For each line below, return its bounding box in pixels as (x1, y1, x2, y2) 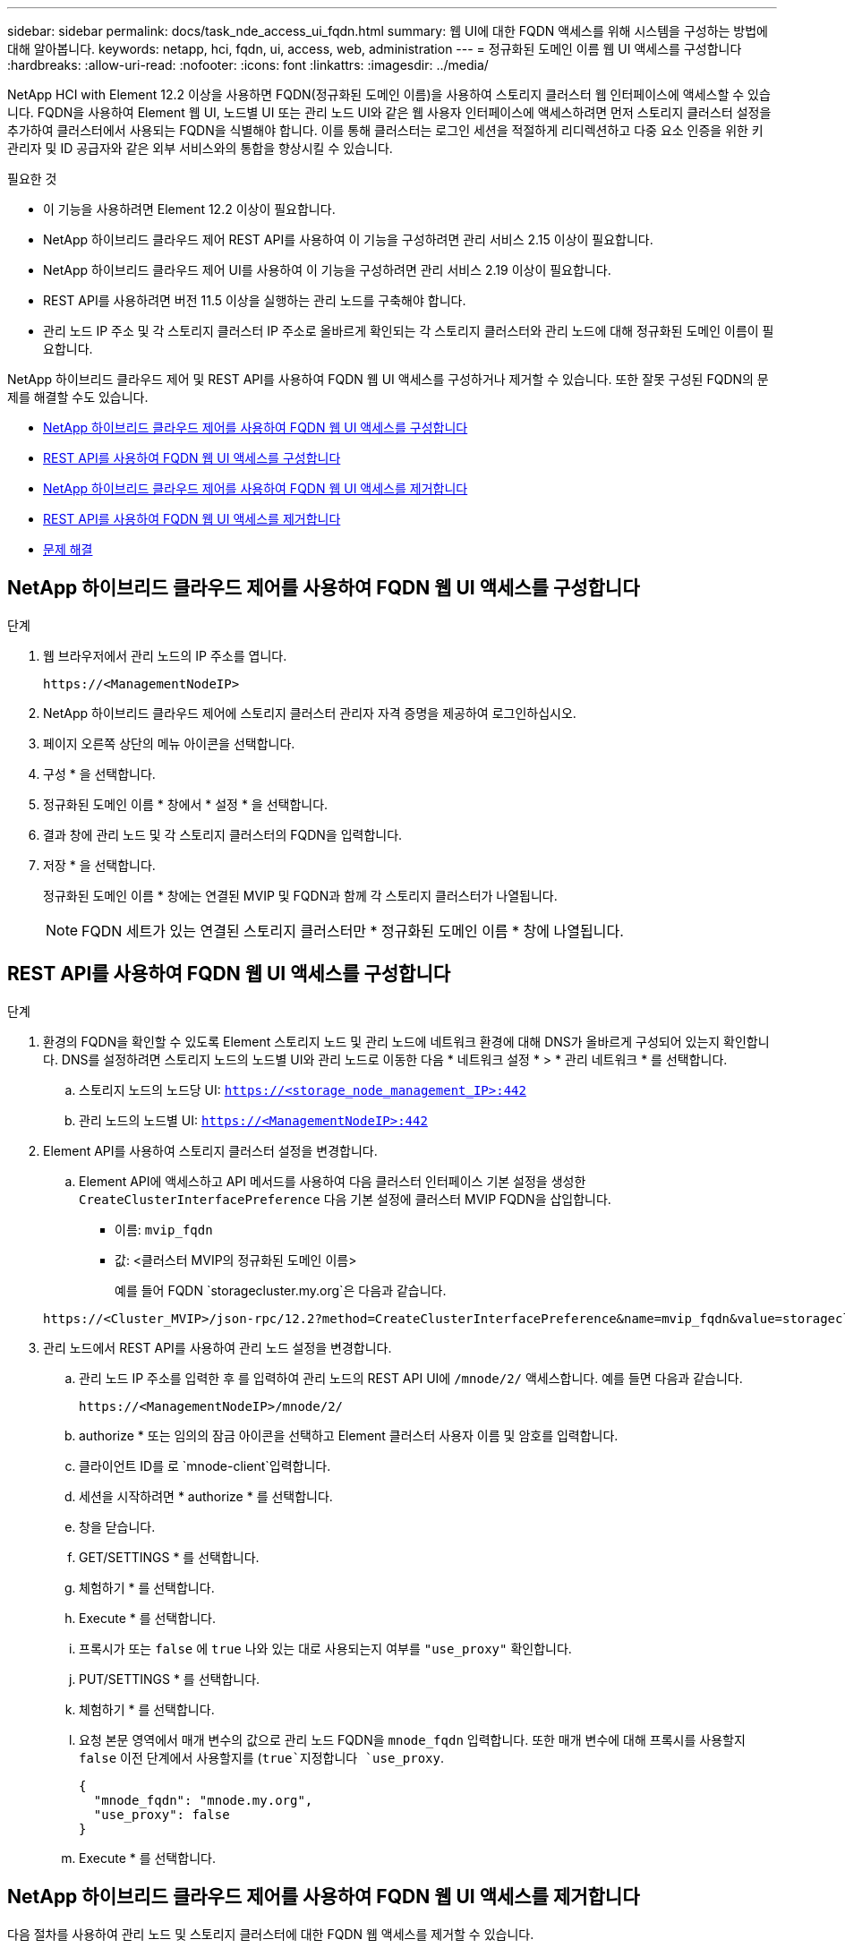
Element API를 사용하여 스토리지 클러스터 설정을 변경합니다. (43, 1142, 378, 1158)
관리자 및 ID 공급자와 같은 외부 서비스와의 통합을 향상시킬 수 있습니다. (7, 141, 393, 156)
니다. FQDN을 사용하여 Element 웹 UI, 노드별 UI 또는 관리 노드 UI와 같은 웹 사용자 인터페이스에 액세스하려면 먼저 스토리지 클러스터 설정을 (7, 105, 772, 120)
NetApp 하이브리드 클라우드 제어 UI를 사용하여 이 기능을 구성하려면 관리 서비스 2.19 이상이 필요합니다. (43, 262, 611, 278)
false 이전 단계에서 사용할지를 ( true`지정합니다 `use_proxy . (79, 1749, 445, 1765)
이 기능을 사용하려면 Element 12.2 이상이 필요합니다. (43, 201, 336, 217)
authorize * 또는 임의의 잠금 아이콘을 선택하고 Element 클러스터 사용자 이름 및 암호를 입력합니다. (79, 1427, 619, 1443)
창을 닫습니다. (79, 1518, 156, 1534)
